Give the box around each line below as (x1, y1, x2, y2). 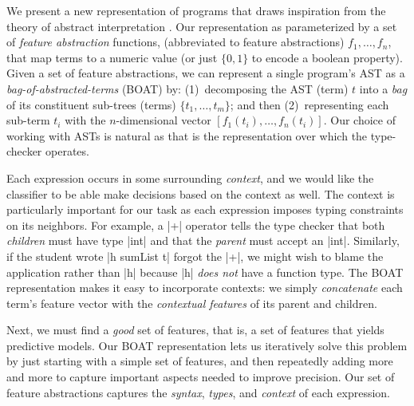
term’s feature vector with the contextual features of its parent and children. (6, 294, 377, 311)
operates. (45, 143, 89, 160)
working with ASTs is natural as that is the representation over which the (6, 127, 368, 144)
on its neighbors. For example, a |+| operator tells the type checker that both (6, 216, 385, 233)
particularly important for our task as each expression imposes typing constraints (6, 201, 404, 218)
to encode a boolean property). (251, 49, 403, 65)
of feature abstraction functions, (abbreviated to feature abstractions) (6, 34, 345, 50)
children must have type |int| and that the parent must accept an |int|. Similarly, (6, 232, 400, 249)
